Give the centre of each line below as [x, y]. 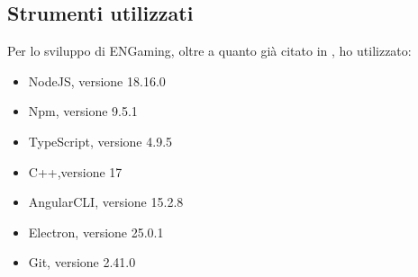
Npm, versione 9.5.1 [83, 111]
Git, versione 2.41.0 [82, 262]
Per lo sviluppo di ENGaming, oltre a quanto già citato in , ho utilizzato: [209, 51]
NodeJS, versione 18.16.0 [97, 80]
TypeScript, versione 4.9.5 [100, 141]
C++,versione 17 [75, 171]
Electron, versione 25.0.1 [96, 232]
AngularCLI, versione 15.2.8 [106, 202]
